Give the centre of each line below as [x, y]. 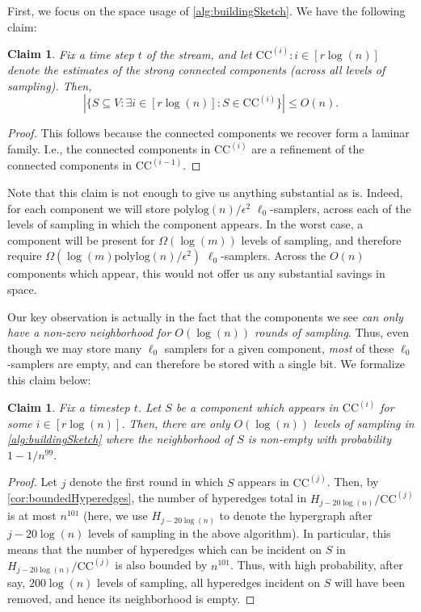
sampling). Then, [50, 85]
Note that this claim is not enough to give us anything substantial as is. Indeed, [205, 193]
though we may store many [75, 348]
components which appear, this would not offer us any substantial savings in [196, 273]
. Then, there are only [176, 423]
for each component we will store [89, 208]
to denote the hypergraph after [296, 516]
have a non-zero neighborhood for [89, 332]
